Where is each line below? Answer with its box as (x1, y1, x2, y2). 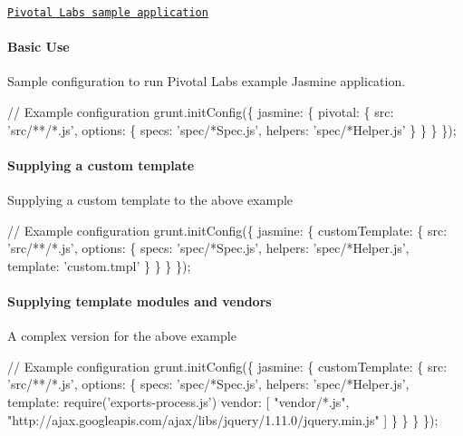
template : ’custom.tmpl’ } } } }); (7, 256, 191, 275)
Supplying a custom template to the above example (7, 190, 294, 209)
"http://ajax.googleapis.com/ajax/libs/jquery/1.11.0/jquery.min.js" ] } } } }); (7, 410, 439, 429)
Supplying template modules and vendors (7, 292, 272, 310)
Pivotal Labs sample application (7, 6, 208, 19)
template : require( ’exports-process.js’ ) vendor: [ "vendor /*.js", (7, 392, 350, 411)
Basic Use (7, 37, 70, 56)
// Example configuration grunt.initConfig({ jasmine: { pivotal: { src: (7, 102, 394, 121)
